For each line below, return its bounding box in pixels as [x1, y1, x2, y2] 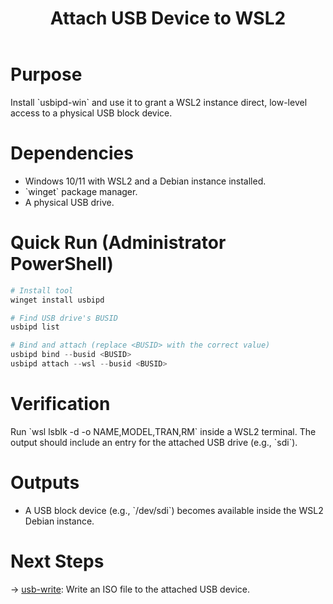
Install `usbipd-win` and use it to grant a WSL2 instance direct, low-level [10, 96, 308, 108]
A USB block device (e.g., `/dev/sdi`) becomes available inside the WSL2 [24, 504, 324, 516]
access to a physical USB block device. [10, 107, 173, 119]
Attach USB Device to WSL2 [49, 7, 287, 30]
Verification [10, 393, 111, 416]
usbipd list [10, 322, 60, 332]
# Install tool [10, 285, 74, 296]
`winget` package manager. [24, 185, 138, 197]
